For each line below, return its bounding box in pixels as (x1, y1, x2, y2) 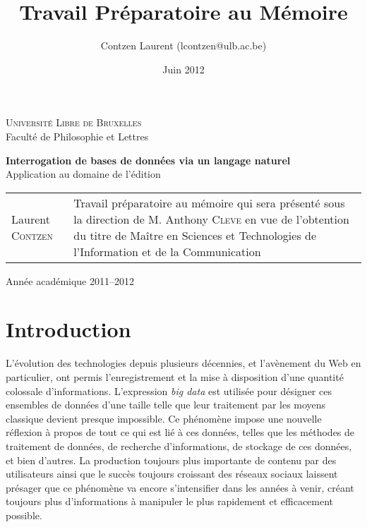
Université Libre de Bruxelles (6, 115, 142, 130)
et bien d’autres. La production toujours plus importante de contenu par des (6, 452, 337, 467)
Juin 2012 (162, 61, 205, 76)
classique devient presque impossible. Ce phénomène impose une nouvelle (6, 411, 322, 425)
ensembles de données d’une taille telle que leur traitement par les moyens (6, 397, 326, 412)
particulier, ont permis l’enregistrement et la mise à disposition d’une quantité (6, 370, 344, 384)
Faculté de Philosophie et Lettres (6, 128, 149, 143)
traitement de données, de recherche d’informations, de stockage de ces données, (6, 438, 352, 453)
